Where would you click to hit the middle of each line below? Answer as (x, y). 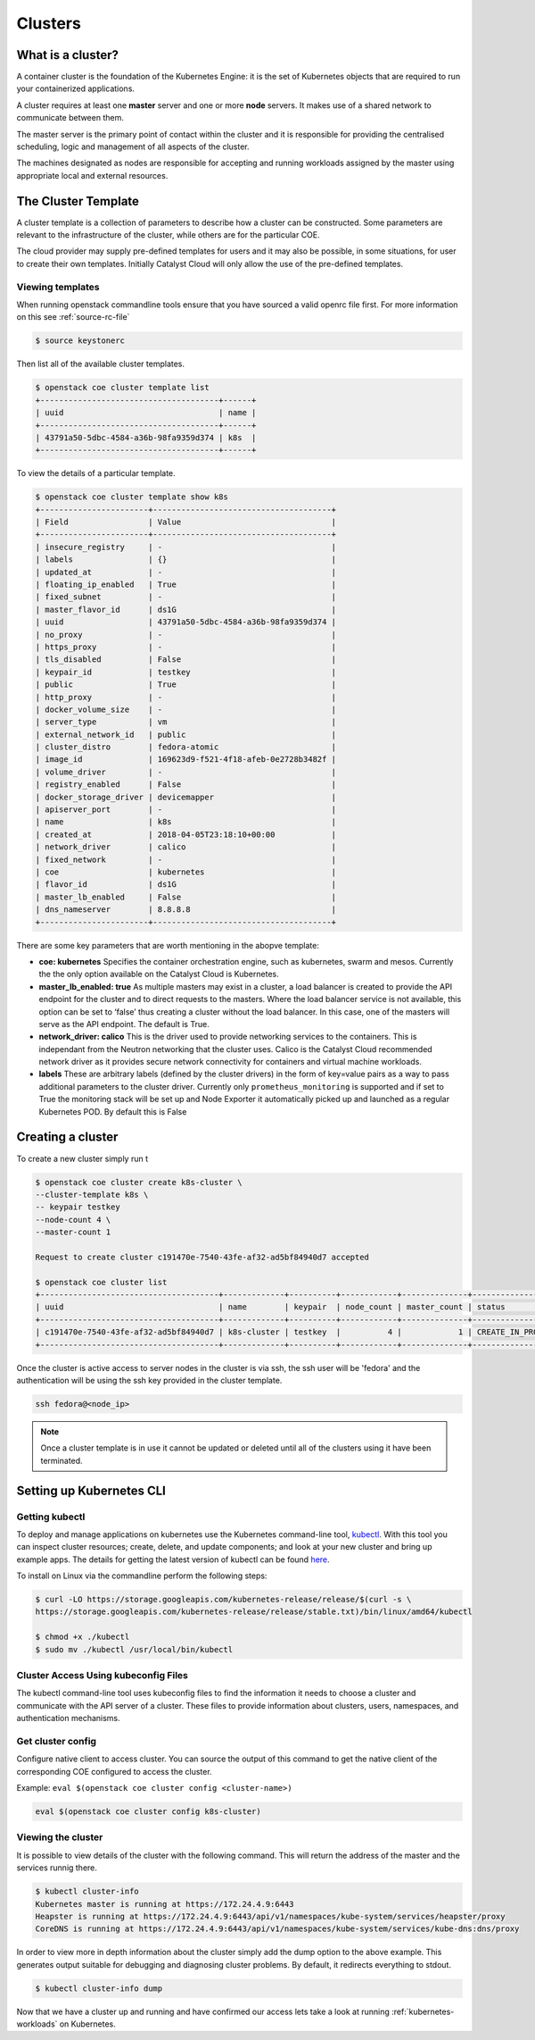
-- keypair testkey (78, 1207)
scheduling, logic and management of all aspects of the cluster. (133, 146)
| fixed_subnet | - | (186, 597)
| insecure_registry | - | (186, 547)
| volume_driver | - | (186, 772)
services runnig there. (57, 1868)
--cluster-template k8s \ (92, 1194)
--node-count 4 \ (73, 1220)
